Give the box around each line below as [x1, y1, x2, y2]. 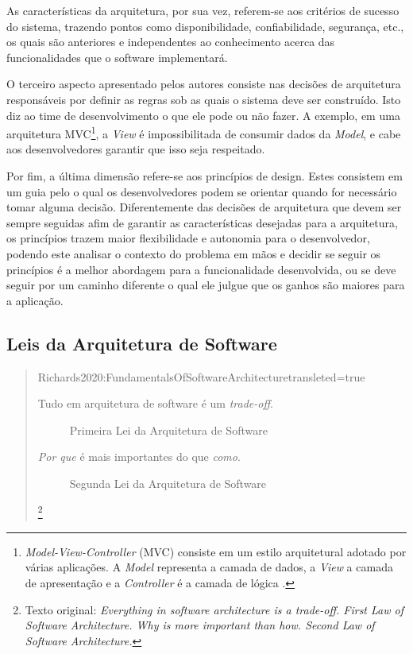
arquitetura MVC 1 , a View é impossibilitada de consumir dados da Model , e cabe [6, 123, 401, 141]
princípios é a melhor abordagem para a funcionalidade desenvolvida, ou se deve [6, 261, 396, 277]
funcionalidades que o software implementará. [6, 48, 228, 65]
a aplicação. [6, 292, 64, 308]
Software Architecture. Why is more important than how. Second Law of [25, 617, 375, 633]
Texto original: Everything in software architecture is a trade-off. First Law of [25, 601, 403, 617]
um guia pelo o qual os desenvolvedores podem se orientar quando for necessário [6, 183, 397, 199]
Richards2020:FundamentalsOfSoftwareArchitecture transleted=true [37, 368, 365, 385]
